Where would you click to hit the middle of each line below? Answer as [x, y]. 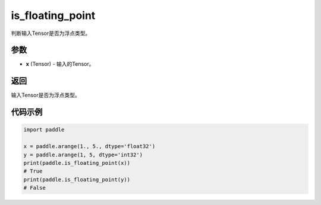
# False [34, 188]
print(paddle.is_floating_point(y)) [77, 180]
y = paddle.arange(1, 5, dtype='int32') [83, 155]
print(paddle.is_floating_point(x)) [77, 163]
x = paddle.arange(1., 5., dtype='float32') [89, 146]
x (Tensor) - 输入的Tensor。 [60, 64]
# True [33, 171]
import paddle [44, 130]
